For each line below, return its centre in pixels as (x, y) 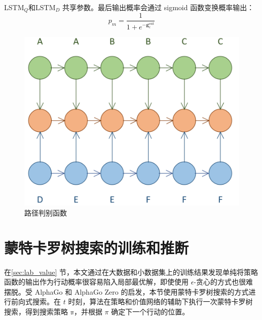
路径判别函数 (46, 212)
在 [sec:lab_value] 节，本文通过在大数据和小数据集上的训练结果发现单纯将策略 (131, 272)
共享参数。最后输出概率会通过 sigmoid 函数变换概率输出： (158, 7)
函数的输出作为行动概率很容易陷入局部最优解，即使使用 (96, 282)
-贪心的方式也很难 (223, 282)
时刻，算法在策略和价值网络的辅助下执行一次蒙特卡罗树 (160, 301)
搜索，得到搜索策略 (36, 311)
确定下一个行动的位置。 (150, 311)
